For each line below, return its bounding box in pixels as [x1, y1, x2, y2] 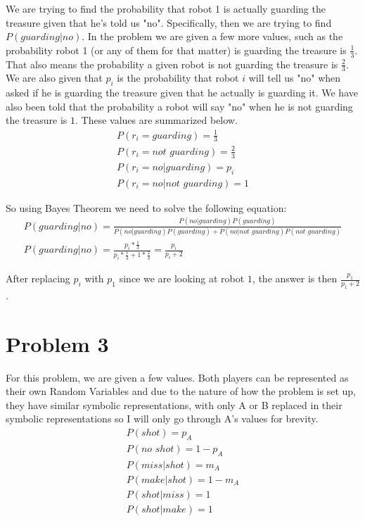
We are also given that [6, 70, 103, 85]
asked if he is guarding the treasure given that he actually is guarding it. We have [6, 85, 358, 100]
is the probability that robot [117, 70, 239, 85]
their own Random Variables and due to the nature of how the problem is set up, [6, 384, 356, 398]
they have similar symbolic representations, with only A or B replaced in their [6, 397, 342, 412]
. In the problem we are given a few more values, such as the [82, 29, 343, 44]
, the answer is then [252, 271, 338, 286]
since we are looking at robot [119, 271, 245, 286]
